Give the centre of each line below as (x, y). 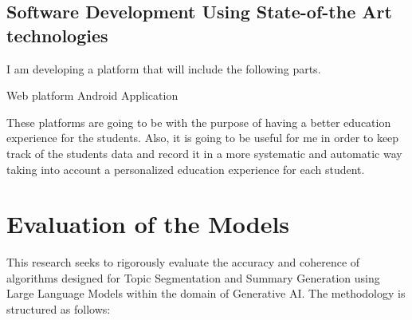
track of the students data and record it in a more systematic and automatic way (204, 153)
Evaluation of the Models (148, 224)
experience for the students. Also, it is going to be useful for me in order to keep (203, 138)
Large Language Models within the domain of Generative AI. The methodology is (206, 293)
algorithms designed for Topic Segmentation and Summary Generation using (193, 277)
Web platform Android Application (92, 95)
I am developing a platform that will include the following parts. (164, 68)
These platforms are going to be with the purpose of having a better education (199, 122)
